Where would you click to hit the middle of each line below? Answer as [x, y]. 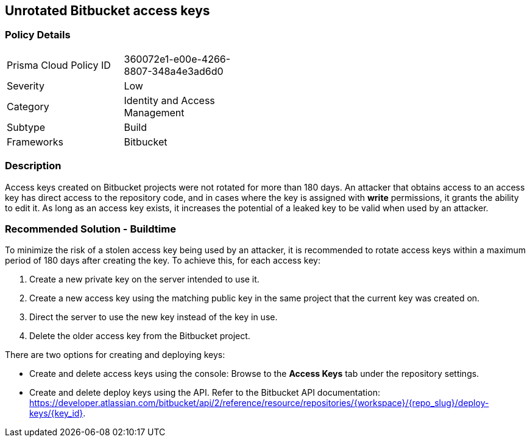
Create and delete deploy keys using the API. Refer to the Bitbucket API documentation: [205, 393]
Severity [26, 86]
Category [28, 106]
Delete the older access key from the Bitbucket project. [140, 336]
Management [154, 112]
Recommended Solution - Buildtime [90, 229]
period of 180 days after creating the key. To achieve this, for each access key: [163, 261]
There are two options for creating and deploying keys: [115, 355]
